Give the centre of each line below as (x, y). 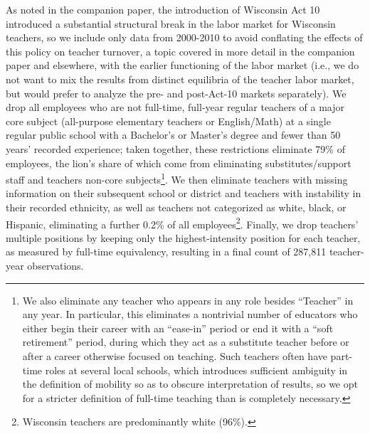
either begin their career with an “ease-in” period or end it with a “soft (178, 328)
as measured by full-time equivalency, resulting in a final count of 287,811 (166, 252)
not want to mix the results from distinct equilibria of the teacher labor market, (180, 79)
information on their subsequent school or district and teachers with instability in (184, 193)
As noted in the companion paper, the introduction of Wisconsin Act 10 (163, 9)
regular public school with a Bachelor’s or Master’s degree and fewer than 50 (173, 135)
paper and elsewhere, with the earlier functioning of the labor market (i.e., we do (183, 65)
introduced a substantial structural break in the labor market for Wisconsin (171, 23)
